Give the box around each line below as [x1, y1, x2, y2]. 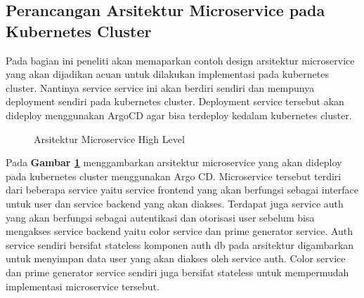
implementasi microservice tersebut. [6, 278, 160, 293]
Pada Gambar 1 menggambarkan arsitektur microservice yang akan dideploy [6, 155, 342, 170]
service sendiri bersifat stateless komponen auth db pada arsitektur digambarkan [6, 237, 354, 252]
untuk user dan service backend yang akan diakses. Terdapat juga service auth [6, 196, 344, 210]
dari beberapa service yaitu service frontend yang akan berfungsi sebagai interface [6, 182, 358, 197]
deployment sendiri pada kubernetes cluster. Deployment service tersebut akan [6, 94, 344, 109]
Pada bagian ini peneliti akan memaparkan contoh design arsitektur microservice [6, 53, 355, 67]
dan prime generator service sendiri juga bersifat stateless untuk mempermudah [6, 264, 349, 279]
